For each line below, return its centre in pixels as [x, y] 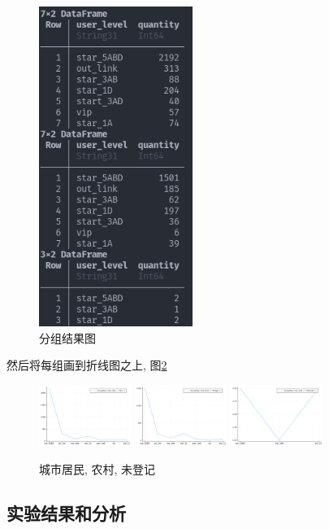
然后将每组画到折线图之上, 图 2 [87, 365]
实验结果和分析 [66, 512]
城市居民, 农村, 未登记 [97, 468]
